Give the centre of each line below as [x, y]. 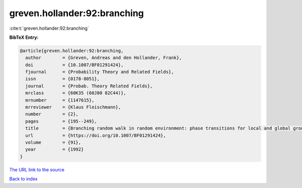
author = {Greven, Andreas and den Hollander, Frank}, [104, 58]
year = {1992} [55, 149]
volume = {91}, [53, 142]
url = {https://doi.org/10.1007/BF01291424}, [96, 135]
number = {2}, [52, 114]
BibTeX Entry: [24, 37]
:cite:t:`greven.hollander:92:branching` [49, 28]
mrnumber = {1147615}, [60, 100]
